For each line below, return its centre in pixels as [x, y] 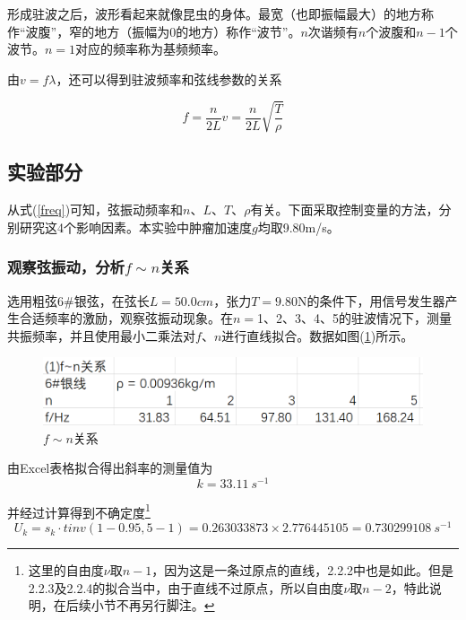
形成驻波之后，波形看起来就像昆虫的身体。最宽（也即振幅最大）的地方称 [220, 13]
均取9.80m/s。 [298, 227]
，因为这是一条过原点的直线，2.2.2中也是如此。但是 [303, 570]
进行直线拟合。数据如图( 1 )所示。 [318, 335]
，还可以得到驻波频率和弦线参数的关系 [169, 79]
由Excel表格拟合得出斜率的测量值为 [110, 468]
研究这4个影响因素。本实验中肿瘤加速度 [135, 227]
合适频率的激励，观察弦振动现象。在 [126, 318]
